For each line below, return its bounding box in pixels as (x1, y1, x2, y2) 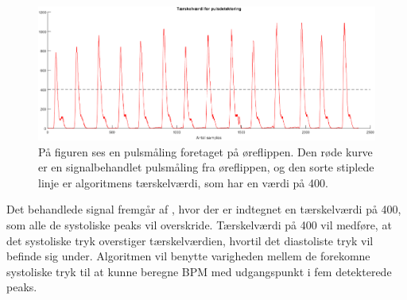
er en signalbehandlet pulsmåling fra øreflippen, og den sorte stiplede (38, 159, 374, 175)
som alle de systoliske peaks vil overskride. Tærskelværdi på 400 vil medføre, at (6, 217, 392, 233)
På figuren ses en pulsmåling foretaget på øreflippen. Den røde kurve (38, 143, 373, 160)
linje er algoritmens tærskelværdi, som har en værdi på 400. (38, 174, 328, 190)
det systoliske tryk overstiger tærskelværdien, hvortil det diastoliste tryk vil (6, 232, 374, 248)
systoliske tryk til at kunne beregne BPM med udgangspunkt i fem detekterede (6, 263, 392, 279)
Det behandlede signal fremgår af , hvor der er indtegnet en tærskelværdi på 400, (6, 201, 401, 217)
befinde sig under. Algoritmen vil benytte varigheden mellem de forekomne (6, 248, 370, 264)
